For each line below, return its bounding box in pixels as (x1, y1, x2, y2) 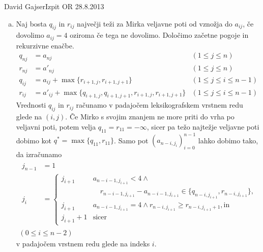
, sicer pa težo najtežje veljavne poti (147, 121, 259, 132)
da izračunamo (16, 148, 62, 159)
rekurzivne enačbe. (16, 40, 74, 51)
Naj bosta (16, 18, 47, 29)
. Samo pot (114, 135, 149, 145)
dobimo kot (16, 135, 52, 145)
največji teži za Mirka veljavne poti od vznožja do (77, 18, 232, 29)
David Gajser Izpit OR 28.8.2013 (4, 1, 104, 11)
